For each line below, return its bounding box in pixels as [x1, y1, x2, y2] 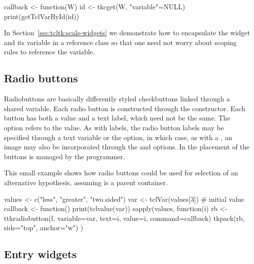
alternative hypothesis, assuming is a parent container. [4, 177, 168, 187]
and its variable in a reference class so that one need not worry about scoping [4, 37, 237, 47]
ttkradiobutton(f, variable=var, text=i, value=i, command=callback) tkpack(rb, [4, 213, 245, 223]
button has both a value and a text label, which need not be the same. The [4, 113, 230, 123]
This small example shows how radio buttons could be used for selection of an [4, 168, 238, 178]
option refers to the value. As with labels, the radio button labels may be [4, 122, 224, 132]
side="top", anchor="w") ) [4, 222, 83, 233]
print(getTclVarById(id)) [4, 11, 79, 21]
